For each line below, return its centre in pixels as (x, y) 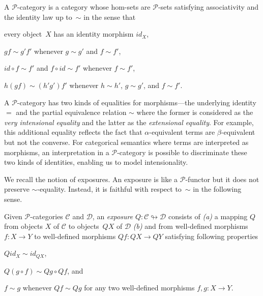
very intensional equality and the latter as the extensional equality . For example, (129, 122)
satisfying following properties (212, 236)
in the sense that (110, 17)
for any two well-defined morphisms (139, 288)
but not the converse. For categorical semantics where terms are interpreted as (126, 142)
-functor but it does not (222, 179)
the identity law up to (38, 17)
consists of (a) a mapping (208, 216)
